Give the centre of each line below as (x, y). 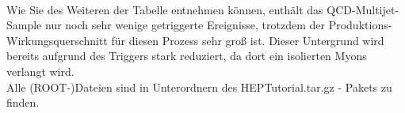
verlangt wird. (40, 71)
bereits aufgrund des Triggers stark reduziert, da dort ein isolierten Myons (187, 56)
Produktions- (360, 25)
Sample (24, 25)
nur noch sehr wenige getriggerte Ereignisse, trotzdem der (185, 25)
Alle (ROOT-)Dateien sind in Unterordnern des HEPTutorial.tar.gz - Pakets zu (199, 87)
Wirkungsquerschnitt (57, 40)
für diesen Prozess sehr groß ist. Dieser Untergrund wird (248, 40)
